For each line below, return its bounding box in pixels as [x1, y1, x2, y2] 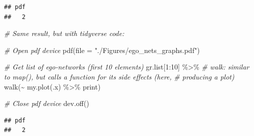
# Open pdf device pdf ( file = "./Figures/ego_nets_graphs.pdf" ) [4, 44, 200, 55]
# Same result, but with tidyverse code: [4, 28, 124, 38]
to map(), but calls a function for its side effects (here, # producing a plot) [4, 71, 234, 81]
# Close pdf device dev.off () [4, 98, 89, 108]
